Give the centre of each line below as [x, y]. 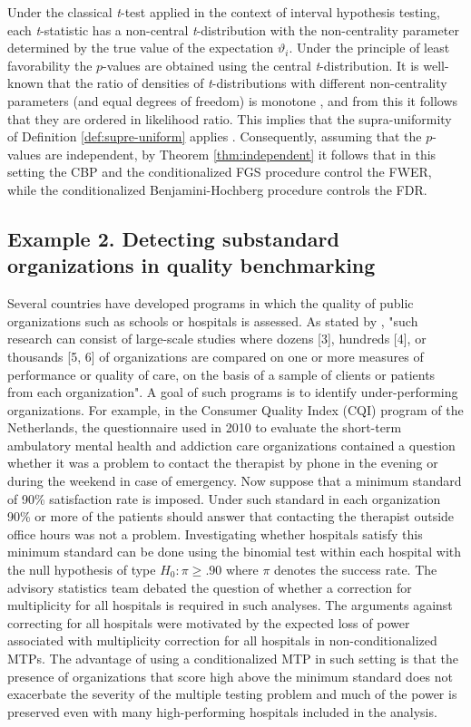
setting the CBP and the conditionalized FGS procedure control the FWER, [220, 172]
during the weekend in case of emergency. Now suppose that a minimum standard [235, 481]
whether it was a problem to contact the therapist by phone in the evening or [223, 463]
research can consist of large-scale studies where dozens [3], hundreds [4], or [217, 339]
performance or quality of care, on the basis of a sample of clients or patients [221, 374]
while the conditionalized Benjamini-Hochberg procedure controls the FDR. [217, 189]
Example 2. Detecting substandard [173, 238]
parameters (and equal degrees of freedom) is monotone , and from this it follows [233, 100]
